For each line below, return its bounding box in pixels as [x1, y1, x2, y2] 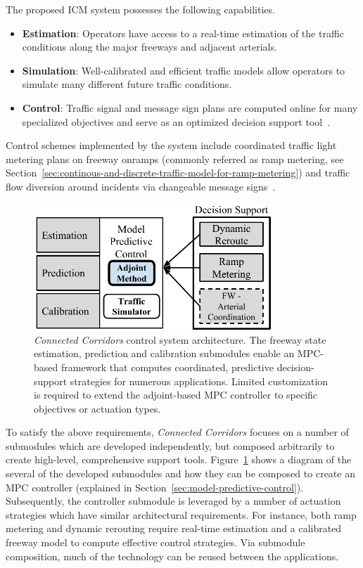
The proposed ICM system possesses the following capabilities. [6, 2, 275, 16]
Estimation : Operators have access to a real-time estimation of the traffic [22, 25, 344, 40]
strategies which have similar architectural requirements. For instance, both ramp [6, 507, 357, 522]
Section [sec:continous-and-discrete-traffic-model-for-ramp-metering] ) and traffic [6, 165, 350, 180]
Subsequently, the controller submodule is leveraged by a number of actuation [6, 493, 341, 508]
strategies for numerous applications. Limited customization [70, 373, 329, 388]
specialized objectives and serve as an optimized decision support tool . [22, 114, 331, 129]
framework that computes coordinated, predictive [60, 359, 274, 374]
